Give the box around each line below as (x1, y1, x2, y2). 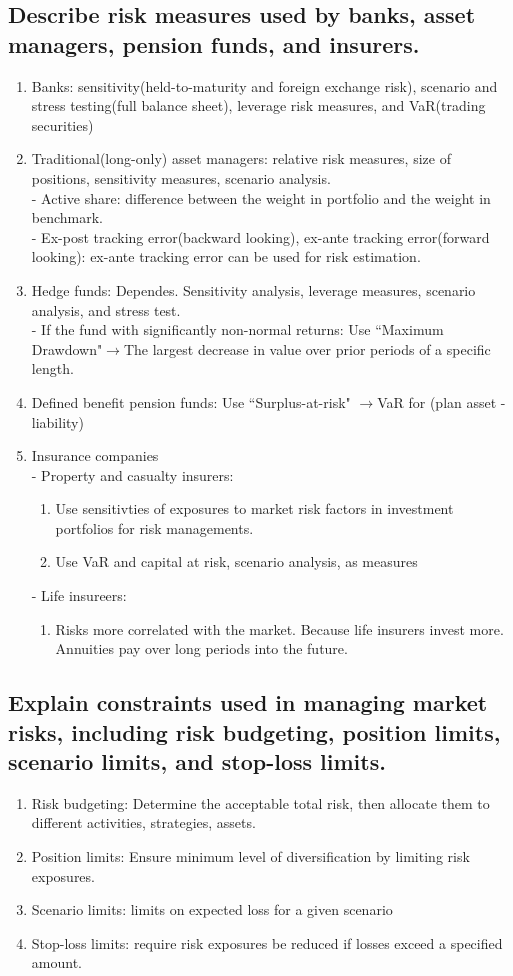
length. (31, 358, 74, 379)
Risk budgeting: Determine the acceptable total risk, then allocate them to (31, 792, 490, 813)
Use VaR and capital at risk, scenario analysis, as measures (55, 551, 418, 572)
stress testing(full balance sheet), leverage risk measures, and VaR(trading (31, 95, 486, 116)
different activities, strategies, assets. (31, 812, 256, 833)
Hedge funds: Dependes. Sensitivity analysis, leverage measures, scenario (31, 279, 476, 300)
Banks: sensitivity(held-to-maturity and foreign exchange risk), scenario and (31, 75, 498, 96)
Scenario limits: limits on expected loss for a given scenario (31, 899, 393, 920)
